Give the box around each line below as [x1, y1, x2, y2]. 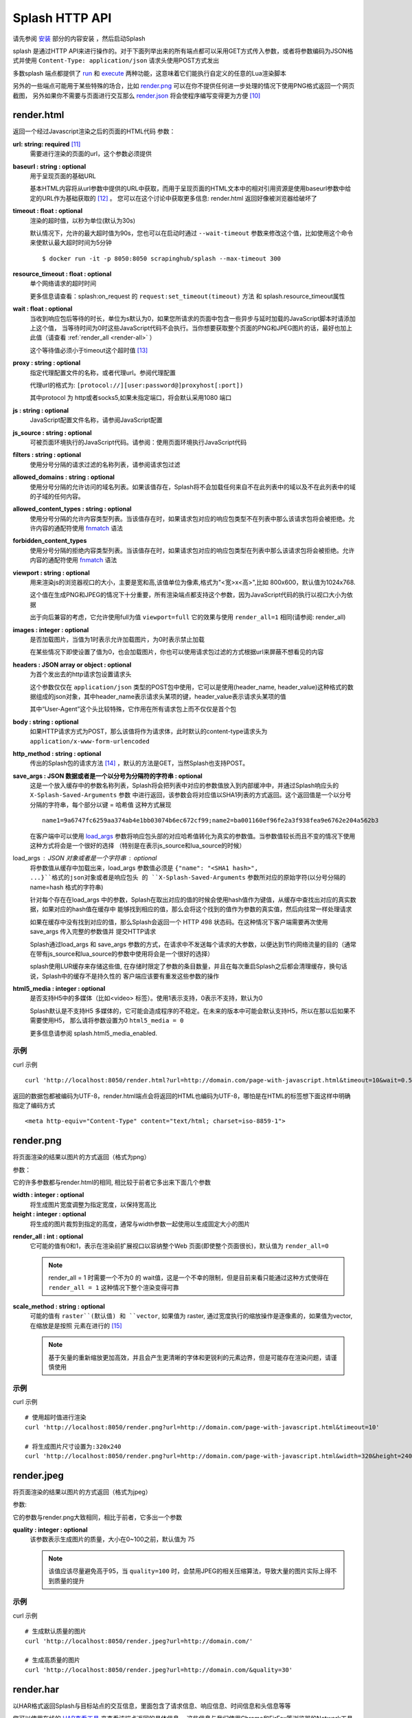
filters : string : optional [12, 451, 82, 459]
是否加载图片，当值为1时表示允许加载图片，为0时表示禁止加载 [30, 635, 205, 643]
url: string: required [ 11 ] [12, 140, 81, 148]
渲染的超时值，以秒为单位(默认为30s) [30, 216, 136, 225]
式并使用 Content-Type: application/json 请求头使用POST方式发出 [12, 56, 220, 65]
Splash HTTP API [12, 10, 112, 25]
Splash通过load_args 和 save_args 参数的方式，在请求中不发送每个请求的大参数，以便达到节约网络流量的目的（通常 [30, 940, 356, 948]
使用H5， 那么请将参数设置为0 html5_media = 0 [41, 1016, 184, 1025]
